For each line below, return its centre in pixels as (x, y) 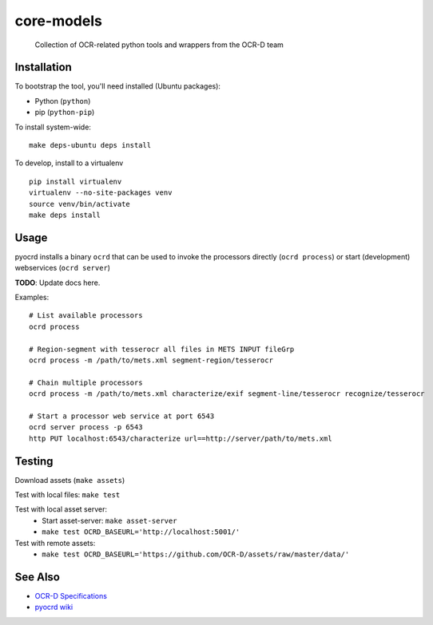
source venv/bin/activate (80, 204)
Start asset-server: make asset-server (109, 520)
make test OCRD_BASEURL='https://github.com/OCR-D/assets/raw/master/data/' (196, 554)
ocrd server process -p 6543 (86, 427)
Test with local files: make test (68, 495)
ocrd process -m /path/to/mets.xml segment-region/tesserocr (151, 360)
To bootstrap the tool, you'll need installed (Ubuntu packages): (118, 86)
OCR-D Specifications (71, 595)
